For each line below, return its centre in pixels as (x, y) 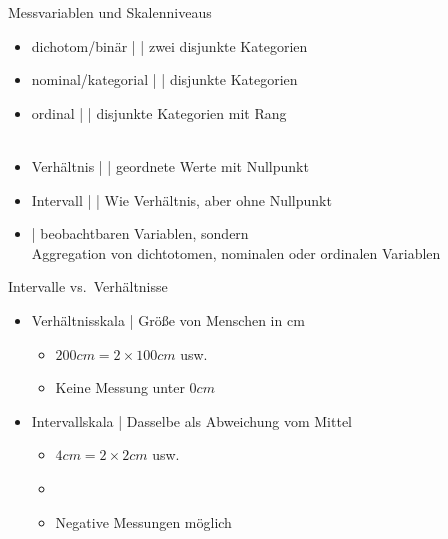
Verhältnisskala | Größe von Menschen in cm (168, 319)
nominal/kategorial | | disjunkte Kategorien (164, 79)
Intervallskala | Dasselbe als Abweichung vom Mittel (191, 420)
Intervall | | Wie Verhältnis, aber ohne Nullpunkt (181, 199)
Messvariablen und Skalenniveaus (110, 12)
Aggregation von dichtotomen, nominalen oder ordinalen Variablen (236, 252)
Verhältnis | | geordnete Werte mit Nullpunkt (170, 165)
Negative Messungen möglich (143, 521)
